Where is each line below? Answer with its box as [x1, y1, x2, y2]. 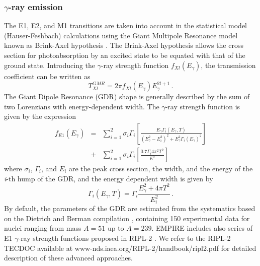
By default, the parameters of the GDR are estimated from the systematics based [4, 203, 255, 214]
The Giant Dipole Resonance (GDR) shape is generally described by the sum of [4, 91, 250, 102]
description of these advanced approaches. [4, 252, 133, 263]
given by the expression [4, 111, 76, 121]
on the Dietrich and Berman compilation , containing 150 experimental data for [4, 213, 250, 223]
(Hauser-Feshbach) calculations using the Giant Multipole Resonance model [4, 30, 238, 40]
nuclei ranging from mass [4, 223, 81, 233]
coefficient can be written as [4, 71, 91, 81]
